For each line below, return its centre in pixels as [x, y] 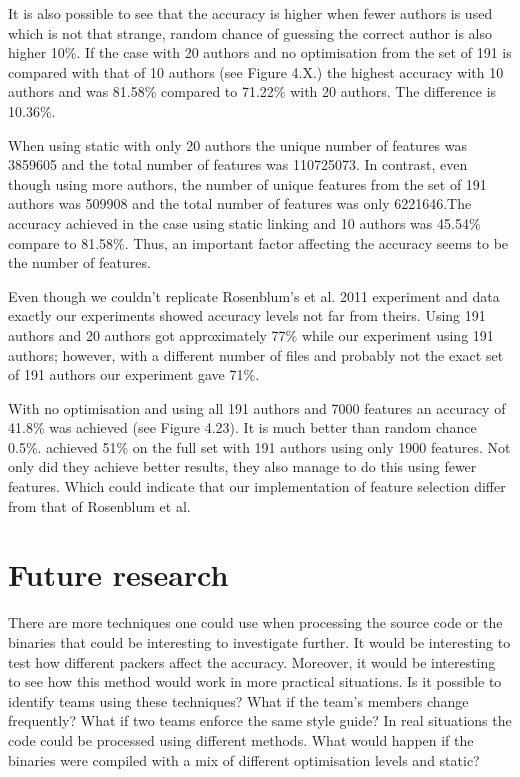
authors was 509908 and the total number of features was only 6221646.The [240, 203]
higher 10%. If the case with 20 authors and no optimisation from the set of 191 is [260, 52]
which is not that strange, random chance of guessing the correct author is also [250, 32]
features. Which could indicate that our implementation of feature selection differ [257, 486]
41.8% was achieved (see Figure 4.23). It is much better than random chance [242, 427]
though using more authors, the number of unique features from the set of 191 [247, 183]
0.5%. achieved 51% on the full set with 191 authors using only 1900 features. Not [259, 446]
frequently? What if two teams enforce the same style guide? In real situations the [260, 720]
